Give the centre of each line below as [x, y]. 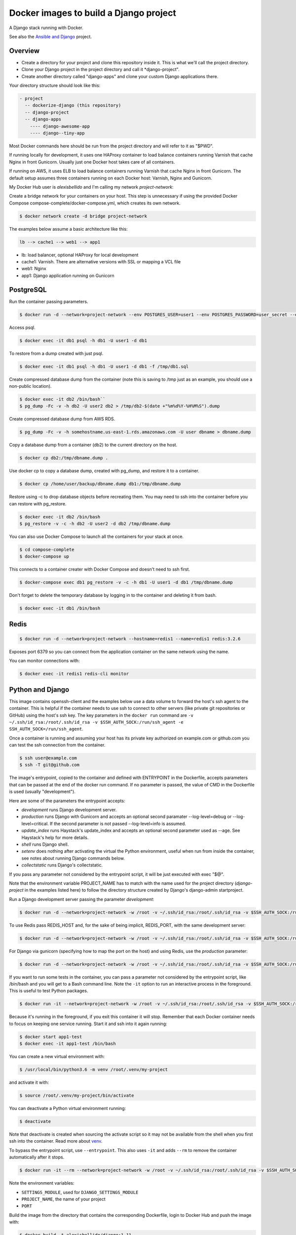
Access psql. [22, 327]
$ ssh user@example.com [48, 758]
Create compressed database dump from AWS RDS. [62, 419]
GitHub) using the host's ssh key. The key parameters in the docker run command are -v [101, 715]
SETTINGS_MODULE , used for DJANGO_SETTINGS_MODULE [80, 1192]
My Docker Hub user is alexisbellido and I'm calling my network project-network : [91, 187]
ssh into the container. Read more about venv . [56, 1141]
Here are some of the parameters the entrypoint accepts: [67, 801]
